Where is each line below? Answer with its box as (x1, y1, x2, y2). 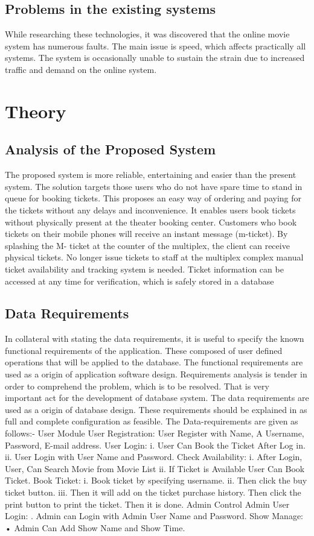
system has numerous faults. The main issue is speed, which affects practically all (5, 39, 306, 52)
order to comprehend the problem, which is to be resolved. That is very (5, 379, 269, 392)
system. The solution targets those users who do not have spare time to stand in (5, 180, 303, 192)
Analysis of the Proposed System (5, 140, 216, 159)
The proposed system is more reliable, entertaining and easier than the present (5, 168, 296, 181)
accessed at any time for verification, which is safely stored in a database (5, 274, 274, 287)
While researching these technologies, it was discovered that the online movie (5, 28, 290, 40)
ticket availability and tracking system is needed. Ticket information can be (5, 262, 284, 275)
